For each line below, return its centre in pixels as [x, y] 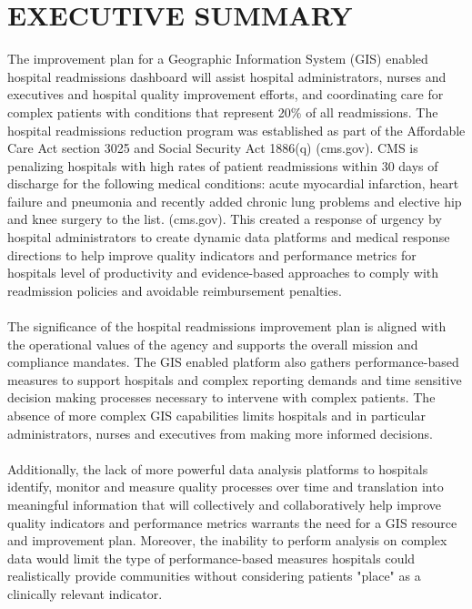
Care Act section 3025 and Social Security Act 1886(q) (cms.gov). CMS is [213, 148]
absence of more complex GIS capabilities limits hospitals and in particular [216, 415]
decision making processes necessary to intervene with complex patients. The [221, 397]
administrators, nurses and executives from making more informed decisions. [220, 433]
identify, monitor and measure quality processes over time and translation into [226, 487]
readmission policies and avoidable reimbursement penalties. [175, 290]
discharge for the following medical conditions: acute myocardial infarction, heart [233, 183]
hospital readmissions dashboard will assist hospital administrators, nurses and [227, 76]
